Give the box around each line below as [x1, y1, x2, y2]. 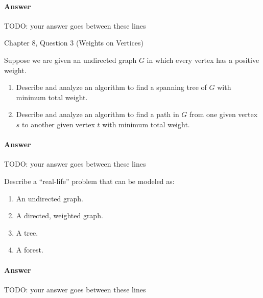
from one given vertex [189, 109, 258, 120]
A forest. [16, 244, 43, 255]
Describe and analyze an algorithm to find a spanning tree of [16, 82, 207, 93]
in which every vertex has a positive [147, 54, 259, 65]
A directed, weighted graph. [16, 210, 103, 221]
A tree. [16, 227, 38, 238]
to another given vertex [22, 119, 95, 129]
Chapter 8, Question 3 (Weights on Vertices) [4, 37, 144, 48]
